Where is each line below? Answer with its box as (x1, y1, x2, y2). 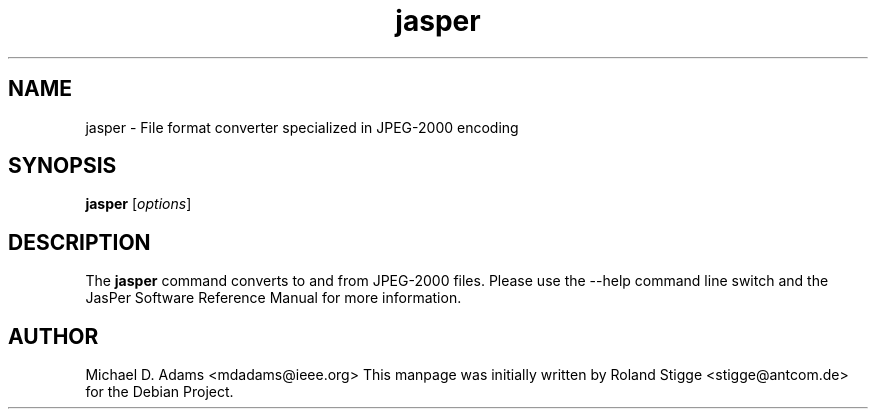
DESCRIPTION (8, 229, 151, 255)
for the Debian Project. (85, 383, 234, 401)
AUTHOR (8, 323, 99, 349)
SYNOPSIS (8, 153, 117, 179)
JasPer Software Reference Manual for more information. (85, 289, 462, 307)
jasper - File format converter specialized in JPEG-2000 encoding (85, 118, 519, 136)
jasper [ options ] (85, 195, 192, 213)
